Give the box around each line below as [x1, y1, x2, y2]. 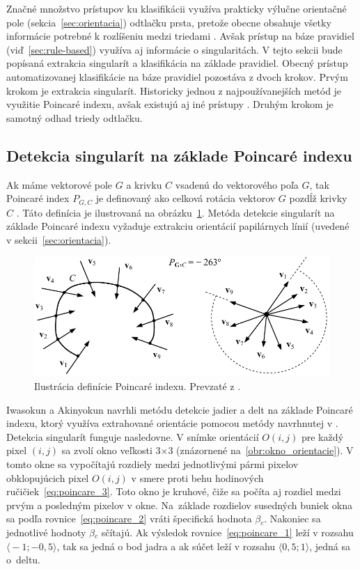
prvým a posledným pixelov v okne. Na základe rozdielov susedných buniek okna [6, 497, 352, 512]
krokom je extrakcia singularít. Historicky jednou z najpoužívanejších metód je [6, 83, 342, 98]
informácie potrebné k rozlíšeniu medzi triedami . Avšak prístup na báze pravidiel [6, 29, 354, 43]
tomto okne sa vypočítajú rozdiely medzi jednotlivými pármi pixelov [6, 456, 299, 471]
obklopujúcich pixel [6, 470, 89, 485]
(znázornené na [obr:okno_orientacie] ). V [176, 443, 354, 458]
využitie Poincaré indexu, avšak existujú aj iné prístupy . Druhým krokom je [6, 97, 334, 111]
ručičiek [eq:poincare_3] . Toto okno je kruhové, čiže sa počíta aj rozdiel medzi [6, 484, 341, 499]
